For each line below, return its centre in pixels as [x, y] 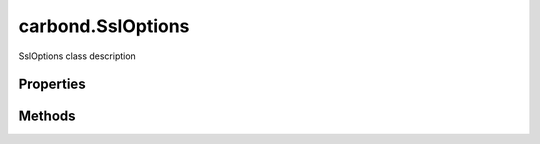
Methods [47, 116]
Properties [52, 84]
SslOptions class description [77, 56]
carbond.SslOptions [104, 26]
